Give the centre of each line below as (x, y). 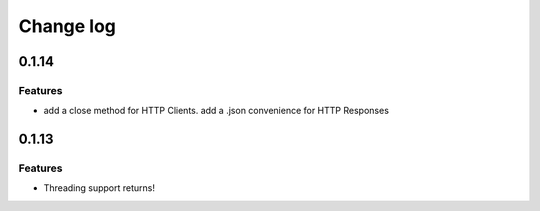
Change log (67, 26)
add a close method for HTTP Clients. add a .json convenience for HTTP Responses (216, 111)
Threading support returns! (99, 188)
